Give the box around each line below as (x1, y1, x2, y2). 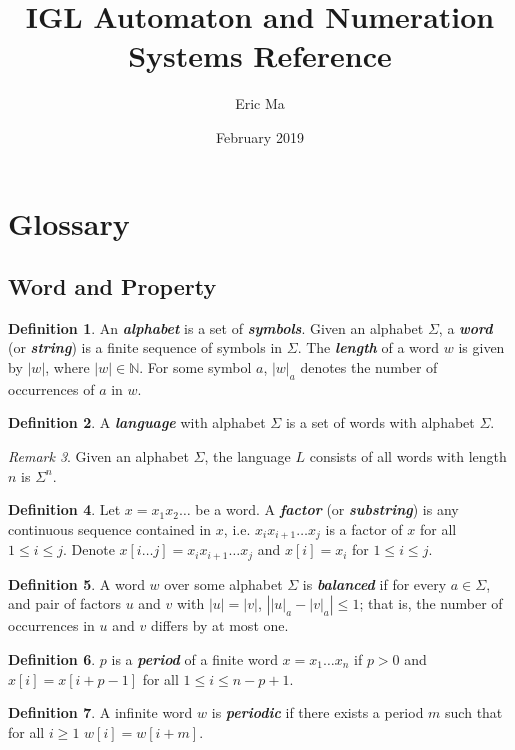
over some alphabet (164, 573, 283, 594)
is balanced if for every (302, 573, 447, 594)
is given (458, 337, 505, 358)
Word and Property (8, 271, 217, 302)
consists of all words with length (309, 446, 507, 467)
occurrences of (8, 378, 95, 399)
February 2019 (216, 126, 304, 147)
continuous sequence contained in (8, 518, 212, 539)
